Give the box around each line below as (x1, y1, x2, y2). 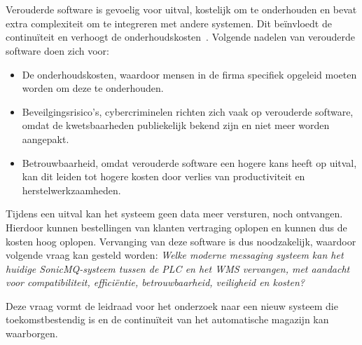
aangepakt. (22, 131, 69, 146)
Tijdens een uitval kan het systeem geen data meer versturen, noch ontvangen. (6, 206, 343, 221)
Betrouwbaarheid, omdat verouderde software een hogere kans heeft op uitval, (22, 155, 357, 170)
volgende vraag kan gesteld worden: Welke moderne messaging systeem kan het (6, 248, 344, 262)
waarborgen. (6, 326, 58, 341)
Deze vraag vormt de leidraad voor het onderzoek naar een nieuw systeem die (6, 298, 338, 313)
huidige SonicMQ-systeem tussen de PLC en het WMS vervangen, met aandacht (6, 261, 350, 276)
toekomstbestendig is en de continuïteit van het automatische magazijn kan (6, 312, 329, 327)
